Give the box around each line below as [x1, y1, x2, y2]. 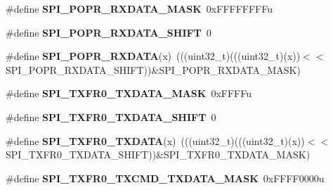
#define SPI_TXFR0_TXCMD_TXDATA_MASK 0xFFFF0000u [6, 170, 325, 185]
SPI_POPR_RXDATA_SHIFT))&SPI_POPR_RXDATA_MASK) [6, 62, 301, 77]
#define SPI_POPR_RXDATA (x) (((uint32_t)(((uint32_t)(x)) [6, 49, 301, 63]
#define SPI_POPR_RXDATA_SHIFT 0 [6, 25, 211, 39]
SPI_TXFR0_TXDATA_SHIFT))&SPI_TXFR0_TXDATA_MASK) [6, 147, 311, 162]
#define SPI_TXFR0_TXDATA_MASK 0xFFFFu [6, 86, 252, 101]
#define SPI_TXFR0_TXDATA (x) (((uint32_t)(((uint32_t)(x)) [6, 133, 305, 148]
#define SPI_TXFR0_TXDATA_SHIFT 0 [6, 109, 216, 124]
